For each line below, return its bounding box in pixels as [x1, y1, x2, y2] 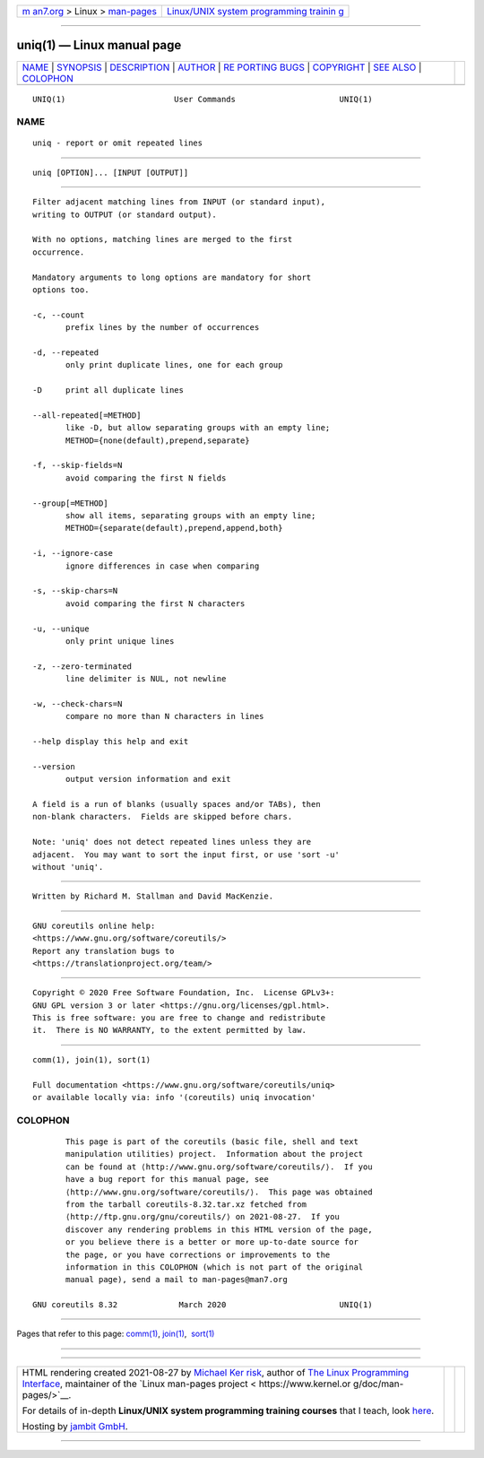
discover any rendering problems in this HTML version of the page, [65, 1224, 373, 1235]
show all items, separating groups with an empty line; [65, 511, 316, 521]
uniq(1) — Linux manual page [16, 38, 182, 53]
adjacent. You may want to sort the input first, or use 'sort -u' [32, 849, 340, 860]
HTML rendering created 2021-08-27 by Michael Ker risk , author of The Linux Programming [22, 1366, 410, 1378]
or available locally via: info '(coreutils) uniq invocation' [32, 1092, 316, 1103]
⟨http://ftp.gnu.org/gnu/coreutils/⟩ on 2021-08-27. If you [65, 1211, 340, 1222]
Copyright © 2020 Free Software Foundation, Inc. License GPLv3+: [32, 987, 335, 998]
